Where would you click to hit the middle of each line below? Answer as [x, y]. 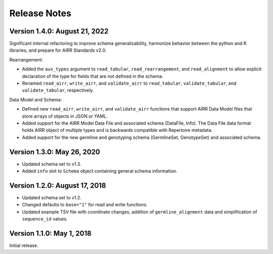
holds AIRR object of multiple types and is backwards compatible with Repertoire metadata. [117, 130]
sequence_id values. [45, 219]
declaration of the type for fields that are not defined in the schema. [93, 76]
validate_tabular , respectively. [58, 90]
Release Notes [40, 13]
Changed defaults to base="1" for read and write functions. [85, 205]
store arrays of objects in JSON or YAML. [65, 116]
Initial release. [24, 245]
